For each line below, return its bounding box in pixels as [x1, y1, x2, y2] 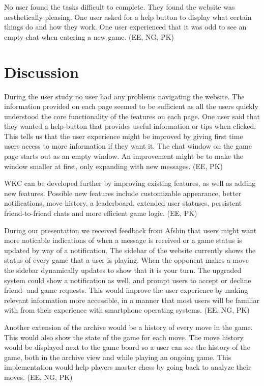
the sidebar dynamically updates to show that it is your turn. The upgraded [4, 265, 242, 275]
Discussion [4, 61, 79, 82]
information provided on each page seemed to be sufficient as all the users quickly [4, 101, 258, 112]
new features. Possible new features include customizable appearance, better [4, 187, 242, 198]
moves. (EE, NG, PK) [4, 371, 73, 382]
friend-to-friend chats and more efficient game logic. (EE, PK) [4, 208, 197, 218]
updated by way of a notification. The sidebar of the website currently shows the [4, 244, 256, 255]
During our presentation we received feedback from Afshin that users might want [4, 225, 257, 235]
